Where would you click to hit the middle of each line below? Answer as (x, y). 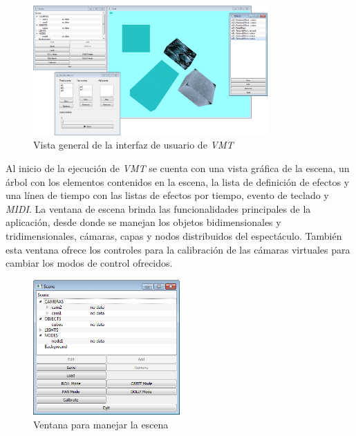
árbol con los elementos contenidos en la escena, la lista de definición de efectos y (178, 181)
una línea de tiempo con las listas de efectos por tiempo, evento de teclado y (167, 195)
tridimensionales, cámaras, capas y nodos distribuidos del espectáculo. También (174, 235)
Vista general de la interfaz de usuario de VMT (133, 145)
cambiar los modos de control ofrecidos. (89, 263)
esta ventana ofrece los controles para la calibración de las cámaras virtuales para (178, 249)
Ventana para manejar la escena (101, 424)
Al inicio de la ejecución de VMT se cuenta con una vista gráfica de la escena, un (178, 168)
